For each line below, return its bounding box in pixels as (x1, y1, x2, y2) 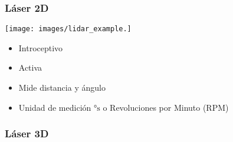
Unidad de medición (18, 101, 91, 113)
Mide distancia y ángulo (18, 81, 106, 94)
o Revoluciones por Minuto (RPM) (103, 101, 229, 113)
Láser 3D (5, 126, 49, 141)
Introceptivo (18, 41, 63, 54)
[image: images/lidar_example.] (5, 25, 132, 34)
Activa (18, 61, 42, 74)
